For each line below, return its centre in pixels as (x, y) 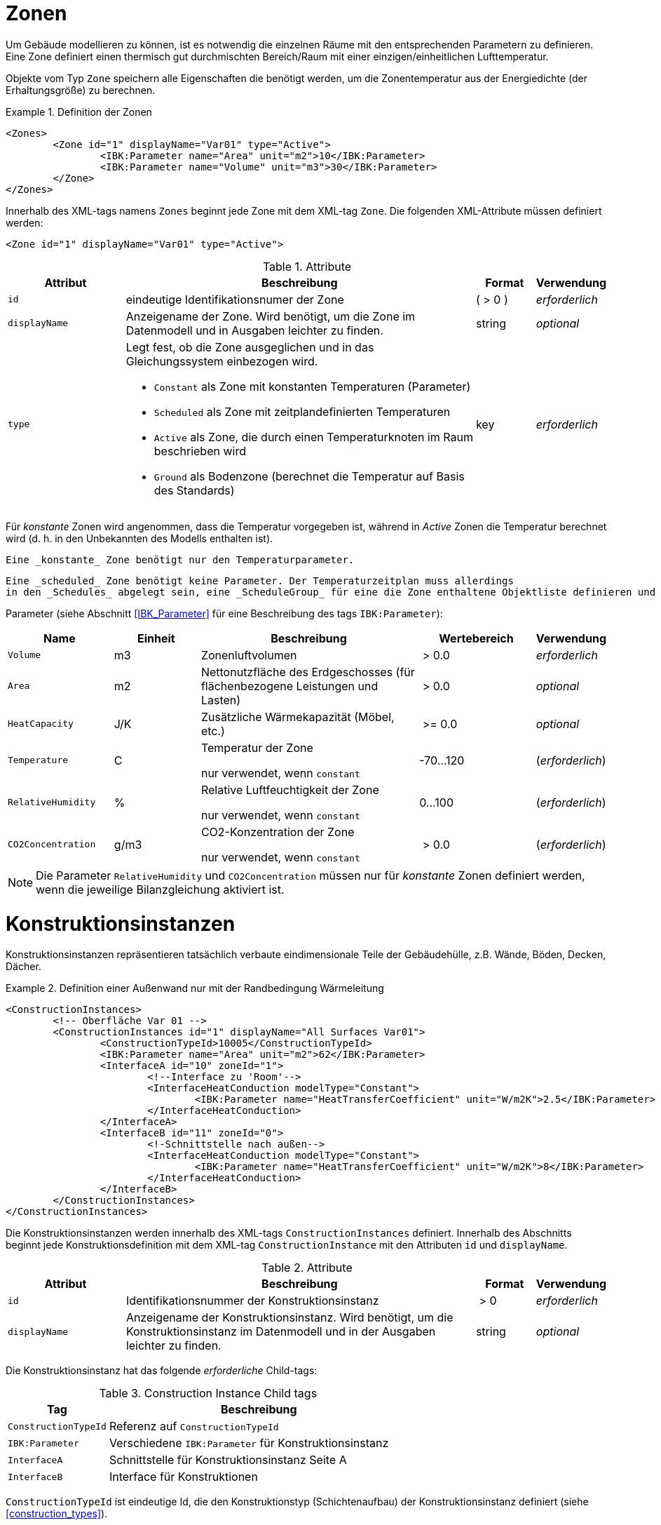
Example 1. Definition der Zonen (79, 112)
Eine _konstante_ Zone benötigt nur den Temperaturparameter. (180, 559)
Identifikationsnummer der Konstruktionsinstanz (252, 1301)
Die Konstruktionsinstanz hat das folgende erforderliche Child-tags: (162, 1371)
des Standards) (194, 490)
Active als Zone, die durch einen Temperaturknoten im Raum (313, 437)
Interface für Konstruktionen (183, 1477)
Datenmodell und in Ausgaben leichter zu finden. (254, 330)
